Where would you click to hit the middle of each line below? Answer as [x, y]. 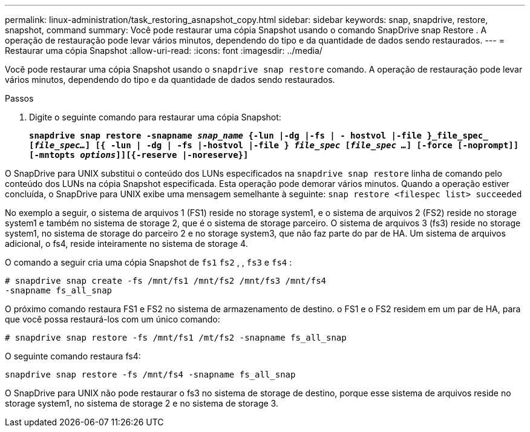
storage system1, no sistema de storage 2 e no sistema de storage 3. [142, 403]
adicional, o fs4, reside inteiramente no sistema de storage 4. [126, 244]
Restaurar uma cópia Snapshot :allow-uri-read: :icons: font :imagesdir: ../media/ [164, 51]
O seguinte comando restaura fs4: [73, 356]
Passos [19, 98]
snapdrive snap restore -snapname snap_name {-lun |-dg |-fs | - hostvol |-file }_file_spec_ [259, 136]
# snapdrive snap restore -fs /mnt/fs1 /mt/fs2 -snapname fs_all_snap [176, 338]
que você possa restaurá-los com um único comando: [113, 319]
